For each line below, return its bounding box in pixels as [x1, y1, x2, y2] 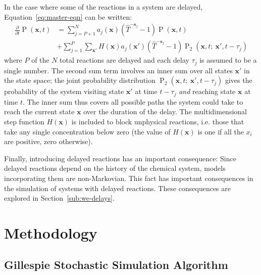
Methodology [4, 222, 97, 243]
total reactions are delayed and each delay [60, 55, 189, 65]
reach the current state [4, 106, 75, 117]
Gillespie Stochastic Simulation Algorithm [4, 257, 228, 272]
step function [4, 116, 44, 126]
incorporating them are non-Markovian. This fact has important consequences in [4, 172, 253, 183]
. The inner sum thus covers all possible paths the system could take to [22, 96, 243, 107]
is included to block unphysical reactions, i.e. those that [71, 116, 244, 126]
